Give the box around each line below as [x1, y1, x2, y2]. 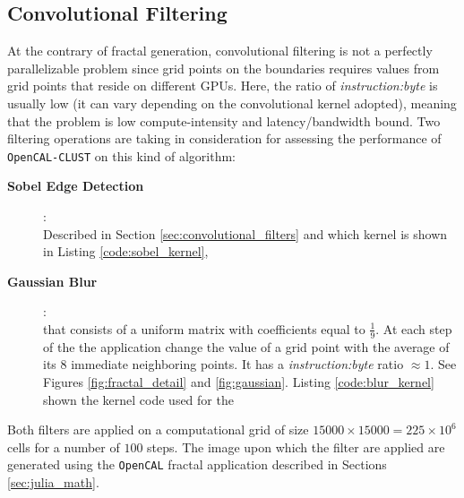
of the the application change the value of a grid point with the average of [43, 337, 450, 356]
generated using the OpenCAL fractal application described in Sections [7, 455, 387, 474]
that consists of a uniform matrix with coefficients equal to [43, 319, 365, 338]
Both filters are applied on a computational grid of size [7, 420, 309, 439]
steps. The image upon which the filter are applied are [147, 437, 445, 456]
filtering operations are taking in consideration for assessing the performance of [7, 129, 442, 148]
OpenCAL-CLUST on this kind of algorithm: [7, 146, 236, 165]
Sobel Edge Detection [7, 176, 144, 195]
